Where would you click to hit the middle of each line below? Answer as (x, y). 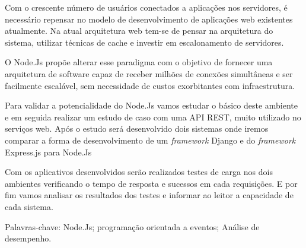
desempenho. (28, 238)
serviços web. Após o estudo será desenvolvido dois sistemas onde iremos (137, 128)
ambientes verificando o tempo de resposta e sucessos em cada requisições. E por (151, 183)
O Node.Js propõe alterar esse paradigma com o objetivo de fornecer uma (139, 62)
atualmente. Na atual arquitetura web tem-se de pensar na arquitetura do (139, 31)
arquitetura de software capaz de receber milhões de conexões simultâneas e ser (149, 73)
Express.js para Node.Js (48, 152)
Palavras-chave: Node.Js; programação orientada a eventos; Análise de (132, 226)
